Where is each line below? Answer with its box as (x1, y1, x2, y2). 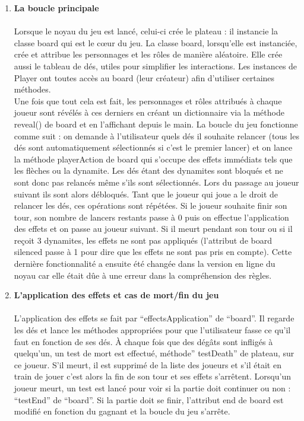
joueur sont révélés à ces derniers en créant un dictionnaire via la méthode (14, 106, 284, 119)
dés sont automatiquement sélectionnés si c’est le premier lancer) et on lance (14, 141, 293, 154)
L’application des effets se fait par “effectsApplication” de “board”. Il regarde (14, 312, 294, 324)
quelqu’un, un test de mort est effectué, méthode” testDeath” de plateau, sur (14, 347, 294, 359)
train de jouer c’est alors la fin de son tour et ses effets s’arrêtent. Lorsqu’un (14, 370, 291, 382)
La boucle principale (14, 2, 99, 14)
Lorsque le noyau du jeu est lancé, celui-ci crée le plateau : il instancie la (14, 25, 278, 37)
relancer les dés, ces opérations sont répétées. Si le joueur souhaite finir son (14, 199, 287, 212)
